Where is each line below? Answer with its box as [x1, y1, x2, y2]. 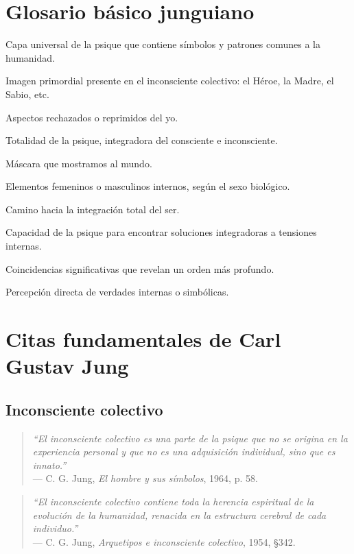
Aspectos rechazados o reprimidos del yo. [5, 110, 178, 124]
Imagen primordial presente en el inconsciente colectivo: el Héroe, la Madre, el [5, 73, 334, 88]
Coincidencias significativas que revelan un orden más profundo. [5, 261, 274, 276]
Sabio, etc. [5, 86, 49, 101]
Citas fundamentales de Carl [5, 325, 281, 353]
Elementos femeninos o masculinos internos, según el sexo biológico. [5, 179, 290, 193]
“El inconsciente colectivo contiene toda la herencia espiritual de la [32, 494, 314, 508]
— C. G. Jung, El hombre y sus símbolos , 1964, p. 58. [32, 471, 258, 485]
